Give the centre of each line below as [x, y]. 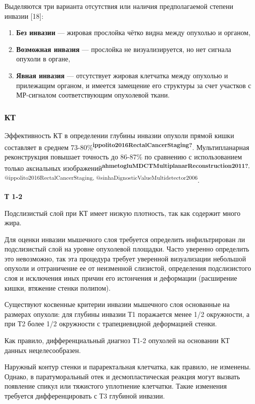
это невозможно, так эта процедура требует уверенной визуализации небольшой [125, 258]
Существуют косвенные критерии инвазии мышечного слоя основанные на [117, 304]
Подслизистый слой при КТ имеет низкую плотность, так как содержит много [123, 213]
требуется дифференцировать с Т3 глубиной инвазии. [85, 396]
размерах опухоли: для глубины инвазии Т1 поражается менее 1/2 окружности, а [127, 314]
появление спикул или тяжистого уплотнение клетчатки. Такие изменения [116, 386]
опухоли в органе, [43, 59]
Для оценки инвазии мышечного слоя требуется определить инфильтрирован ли [125, 239]
